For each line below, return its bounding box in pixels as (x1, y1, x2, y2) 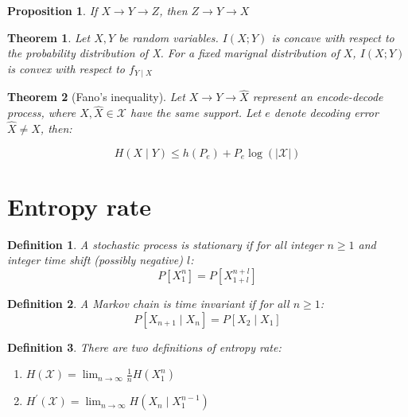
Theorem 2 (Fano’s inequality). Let (7, 88, 185, 105)
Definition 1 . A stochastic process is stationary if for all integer (7, 236, 324, 252)
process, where (7, 104, 76, 121)
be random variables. (119, 29, 219, 45)
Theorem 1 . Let (7, 29, 91, 45)
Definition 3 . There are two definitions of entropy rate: (7, 338, 282, 355)
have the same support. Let (130, 104, 262, 121)
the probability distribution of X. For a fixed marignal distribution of (7, 45, 340, 61)
